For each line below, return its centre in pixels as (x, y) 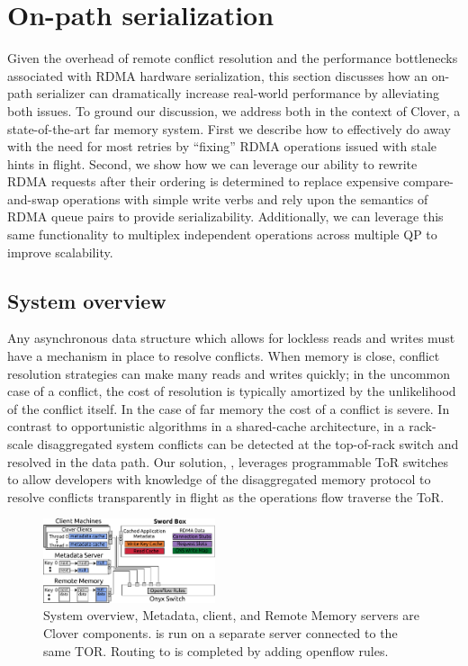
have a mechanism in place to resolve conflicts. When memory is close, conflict (224, 356)
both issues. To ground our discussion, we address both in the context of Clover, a (234, 110)
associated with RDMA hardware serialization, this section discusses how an (218, 75)
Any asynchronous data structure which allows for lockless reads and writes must (231, 338)
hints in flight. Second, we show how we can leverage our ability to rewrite (212, 163)
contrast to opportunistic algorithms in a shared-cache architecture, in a (206, 426)
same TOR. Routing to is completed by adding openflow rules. (216, 650)
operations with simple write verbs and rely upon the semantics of (245, 198)
